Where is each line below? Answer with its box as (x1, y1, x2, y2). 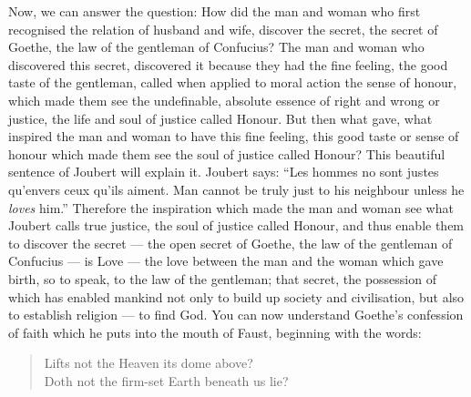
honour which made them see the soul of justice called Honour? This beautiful (8, 144, 445, 163)
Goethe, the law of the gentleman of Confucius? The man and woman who (8, 37, 425, 56)
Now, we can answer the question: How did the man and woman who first (8, 2, 421, 20)
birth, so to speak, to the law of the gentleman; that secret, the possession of (8, 269, 436, 288)
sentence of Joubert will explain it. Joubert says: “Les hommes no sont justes (8, 162, 439, 181)
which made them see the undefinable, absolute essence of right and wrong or (8, 90, 440, 109)
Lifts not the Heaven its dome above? (44, 353, 253, 372)
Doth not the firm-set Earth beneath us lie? (44, 371, 289, 390)
